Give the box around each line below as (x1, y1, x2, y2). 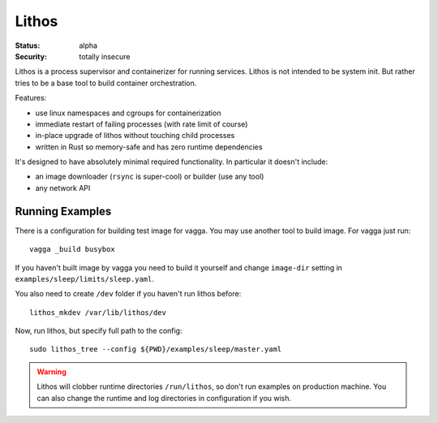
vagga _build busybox (29, 244, 115, 254)
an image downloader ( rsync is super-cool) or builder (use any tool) (35, 171, 264, 182)
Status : (15, 41, 41, 50)
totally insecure (79, 51, 131, 61)
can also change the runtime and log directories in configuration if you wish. (36, 393, 292, 403)
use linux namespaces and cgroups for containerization (35, 108, 221, 118)
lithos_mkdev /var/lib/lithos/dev (29, 308, 166, 317)
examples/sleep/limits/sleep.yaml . (15, 274, 154, 283)
